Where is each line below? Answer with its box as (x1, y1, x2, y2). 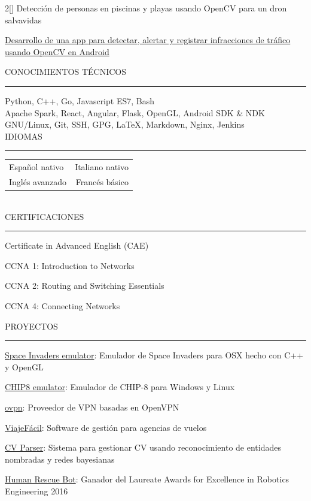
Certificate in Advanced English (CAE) (5, 239, 149, 252)
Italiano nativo (75, 161, 129, 173)
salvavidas (5, 13, 42, 26)
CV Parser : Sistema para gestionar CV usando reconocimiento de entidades (5, 441, 281, 454)
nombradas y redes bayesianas (5, 452, 115, 465)
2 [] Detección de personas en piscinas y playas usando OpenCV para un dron (5, 2, 287, 14)
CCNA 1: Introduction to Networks (5, 259, 135, 271)
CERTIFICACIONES (5, 210, 84, 222)
